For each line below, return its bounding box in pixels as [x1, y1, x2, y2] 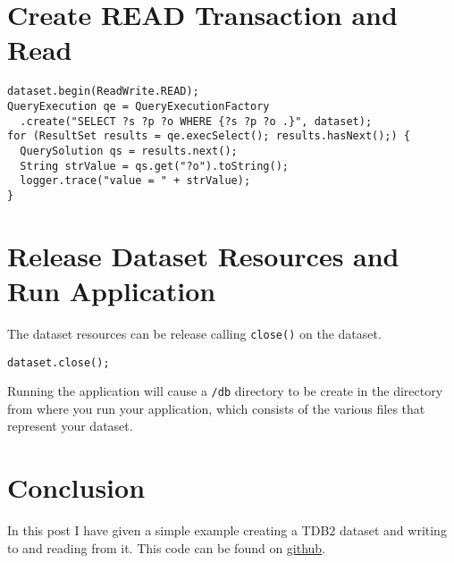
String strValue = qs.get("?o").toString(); [20, 159, 289, 172]
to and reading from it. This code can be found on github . [7, 538, 326, 557]
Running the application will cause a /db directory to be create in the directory [7, 382, 443, 400]
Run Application [7, 272, 216, 308]
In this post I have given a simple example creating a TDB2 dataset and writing [7, 521, 447, 540]
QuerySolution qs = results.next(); [20, 144, 238, 157]
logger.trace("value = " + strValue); [20, 174, 251, 188]
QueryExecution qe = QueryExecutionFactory [7, 99, 270, 113]
